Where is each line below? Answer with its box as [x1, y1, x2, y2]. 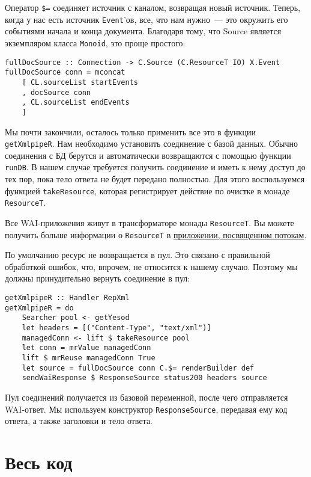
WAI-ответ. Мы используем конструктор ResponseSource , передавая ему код [5, 402, 288, 415]
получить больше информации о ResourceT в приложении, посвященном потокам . [5, 228, 307, 241]
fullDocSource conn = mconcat [5, 68, 125, 77]
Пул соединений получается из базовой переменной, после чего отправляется [5, 390, 288, 403]
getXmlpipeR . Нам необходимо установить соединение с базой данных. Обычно [5, 137, 298, 150]
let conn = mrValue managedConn [22, 343, 151, 352]
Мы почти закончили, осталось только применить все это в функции [5, 125, 256, 138]
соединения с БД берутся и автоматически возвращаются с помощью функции [5, 149, 291, 161]
